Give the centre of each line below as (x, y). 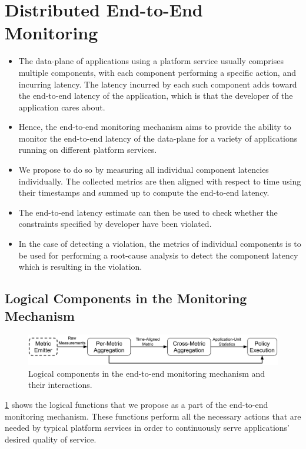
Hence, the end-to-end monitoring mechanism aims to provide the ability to (155, 127)
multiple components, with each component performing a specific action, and (157, 72)
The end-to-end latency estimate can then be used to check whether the (148, 212)
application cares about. (62, 107)
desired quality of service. (51, 439)
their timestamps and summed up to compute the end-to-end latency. (144, 192)
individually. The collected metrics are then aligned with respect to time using (160, 181)
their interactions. (60, 385)
